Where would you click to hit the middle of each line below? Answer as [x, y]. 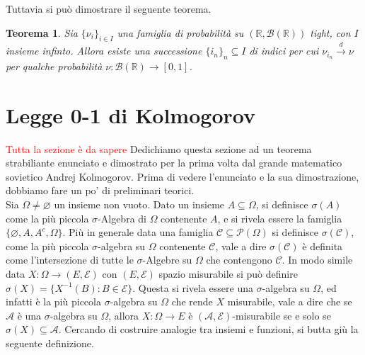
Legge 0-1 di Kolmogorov [131, 114]
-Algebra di [122, 218]
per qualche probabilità [54, 66]
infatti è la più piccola [53, 302]
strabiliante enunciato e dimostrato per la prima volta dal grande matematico [174, 163]
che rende [192, 302]
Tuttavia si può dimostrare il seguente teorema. [109, 9]
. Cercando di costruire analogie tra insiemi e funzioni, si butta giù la [208, 329]
